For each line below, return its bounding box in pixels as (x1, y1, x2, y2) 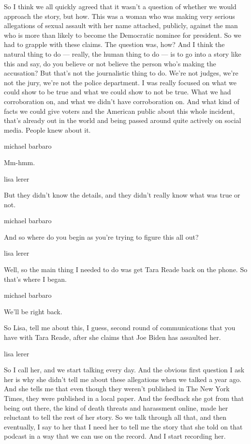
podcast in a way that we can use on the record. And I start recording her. (4, 431, 226, 441)
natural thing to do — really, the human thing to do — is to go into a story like (4, 48, 241, 59)
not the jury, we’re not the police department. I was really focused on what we (4, 77, 236, 87)
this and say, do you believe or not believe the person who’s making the (4, 58, 216, 68)
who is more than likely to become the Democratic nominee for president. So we (4, 30, 241, 40)
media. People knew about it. (4, 124, 91, 135)
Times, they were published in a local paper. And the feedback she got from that (4, 393, 244, 403)
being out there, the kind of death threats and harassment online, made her (4, 402, 228, 413)
